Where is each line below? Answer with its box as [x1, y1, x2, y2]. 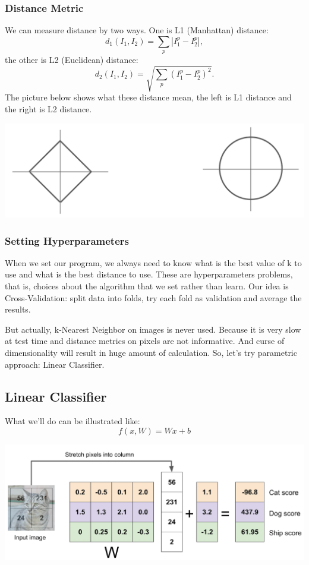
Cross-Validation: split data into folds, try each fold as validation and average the [5, 291, 302, 304]
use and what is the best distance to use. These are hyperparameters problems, [5, 268, 293, 280]
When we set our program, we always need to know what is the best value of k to [5, 256, 302, 269]
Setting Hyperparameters [5, 233, 129, 248]
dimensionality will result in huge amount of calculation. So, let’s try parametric [5, 346, 297, 358]
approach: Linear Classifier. [5, 358, 105, 370]
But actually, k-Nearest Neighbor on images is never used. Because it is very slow [5, 323, 301, 335]
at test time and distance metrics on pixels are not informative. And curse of [5, 334, 285, 347]
